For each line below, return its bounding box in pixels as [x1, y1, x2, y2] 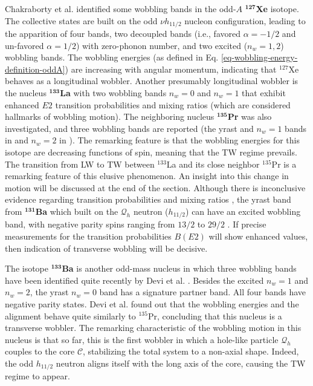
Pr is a [271, 157, 297, 170]
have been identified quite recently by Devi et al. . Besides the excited [5, 273, 264, 286]
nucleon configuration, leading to [184, 14, 306, 27]
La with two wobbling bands [60, 87, 167, 99]
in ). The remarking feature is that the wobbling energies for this [59, 134, 300, 146]
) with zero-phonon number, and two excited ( [76, 39, 248, 51]
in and [5, 134, 28, 146]
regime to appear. [5, 370, 70, 382]
